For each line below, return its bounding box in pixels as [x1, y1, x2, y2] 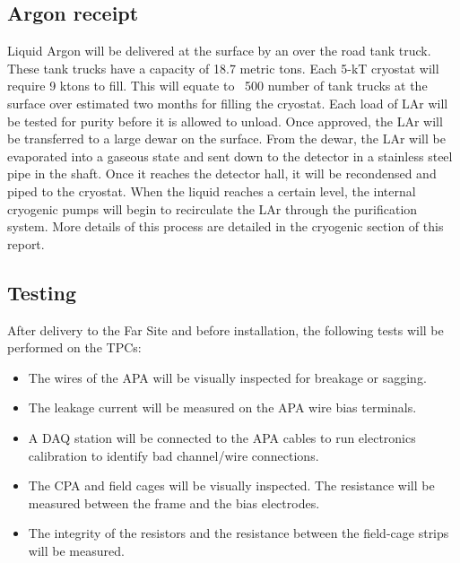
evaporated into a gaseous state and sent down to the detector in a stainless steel [7, 146, 453, 165]
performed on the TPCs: [7, 338, 142, 357]
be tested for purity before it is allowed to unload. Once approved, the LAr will [7, 111, 443, 130]
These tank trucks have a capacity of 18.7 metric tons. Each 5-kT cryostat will [7, 58, 439, 77]
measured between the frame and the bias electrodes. [28, 493, 320, 512]
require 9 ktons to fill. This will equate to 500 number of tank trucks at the [7, 76, 428, 95]
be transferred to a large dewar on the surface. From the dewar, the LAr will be [7, 129, 446, 148]
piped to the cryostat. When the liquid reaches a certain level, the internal [7, 181, 416, 200]
